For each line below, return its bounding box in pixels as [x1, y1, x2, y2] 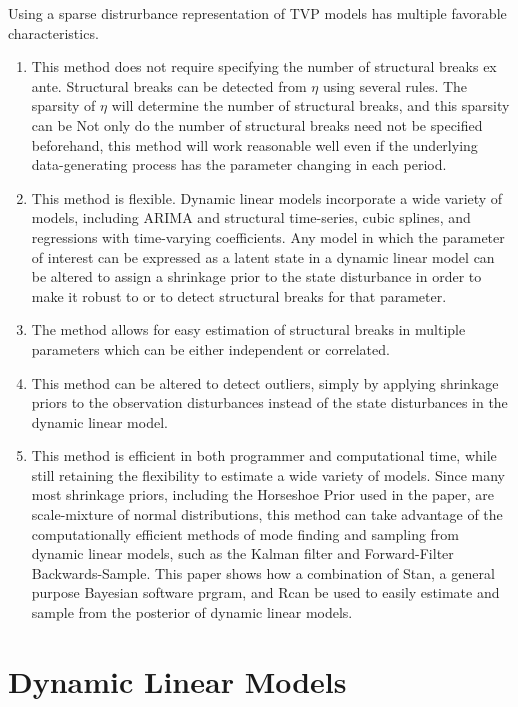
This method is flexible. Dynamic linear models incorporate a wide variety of [31, 187, 503, 208]
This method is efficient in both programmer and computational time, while [31, 445, 497, 466]
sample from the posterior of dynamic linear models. [31, 602, 353, 623]
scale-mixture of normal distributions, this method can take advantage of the [31, 504, 503, 525]
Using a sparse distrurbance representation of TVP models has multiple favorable [8, 3, 507, 23]
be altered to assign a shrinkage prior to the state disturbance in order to [31, 266, 482, 287]
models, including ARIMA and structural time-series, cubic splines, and [31, 207, 471, 228]
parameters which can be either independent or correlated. [31, 338, 390, 359]
